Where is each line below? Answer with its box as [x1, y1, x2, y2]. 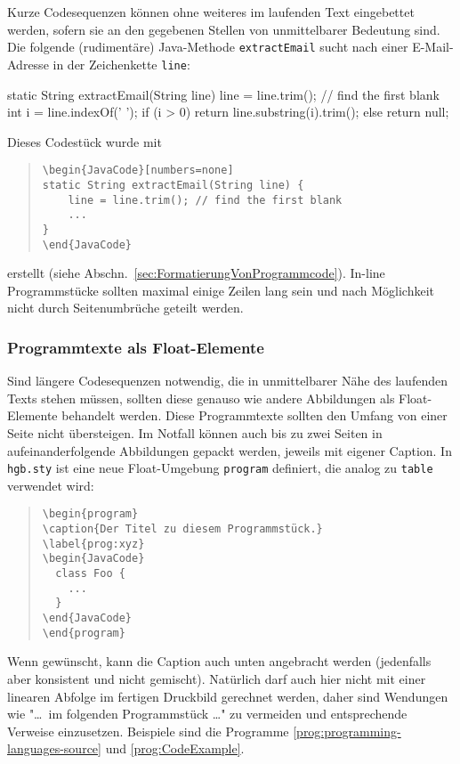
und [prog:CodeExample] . [105, 739, 245, 758]
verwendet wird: [7, 475, 94, 494]
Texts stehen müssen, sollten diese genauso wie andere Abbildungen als [7, 388, 395, 407]
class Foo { [55, 567, 125, 581]
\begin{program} [42, 508, 139, 521]
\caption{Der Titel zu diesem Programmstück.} [42, 523, 323, 536]
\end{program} [42, 626, 125, 639]
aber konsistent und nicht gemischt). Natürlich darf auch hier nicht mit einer [7, 669, 426, 687]
